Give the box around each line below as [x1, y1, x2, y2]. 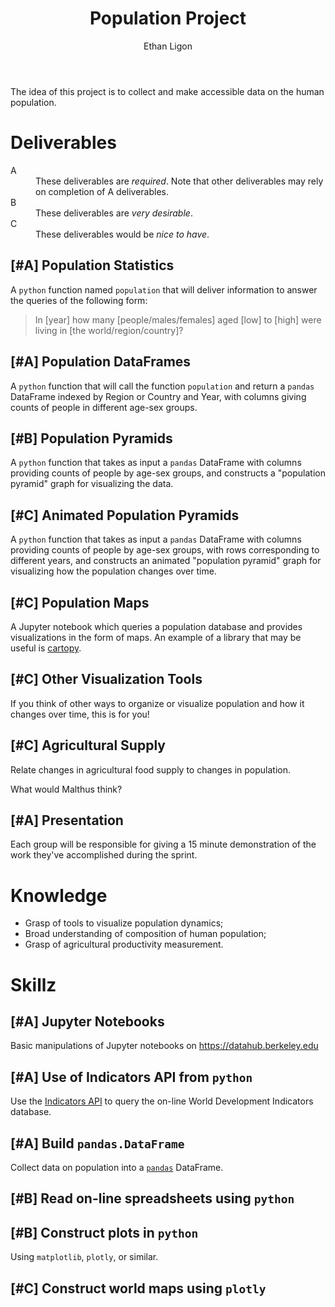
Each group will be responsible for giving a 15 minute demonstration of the [10, 838, 317, 851]
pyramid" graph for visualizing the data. [10, 478, 174, 490]
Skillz [10, 973, 57, 996]
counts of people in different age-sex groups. [10, 401, 198, 413]
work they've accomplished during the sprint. [10, 849, 198, 861]
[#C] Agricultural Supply [10, 737, 166, 754]
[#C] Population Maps [10, 594, 150, 611]
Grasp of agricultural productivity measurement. [24, 938, 224, 951]
